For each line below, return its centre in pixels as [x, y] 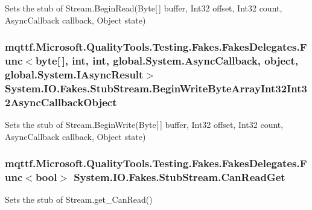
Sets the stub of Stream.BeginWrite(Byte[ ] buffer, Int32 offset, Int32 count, [144, 125]
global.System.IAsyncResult [74, 74]
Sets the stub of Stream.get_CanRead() [79, 199]
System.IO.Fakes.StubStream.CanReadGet [180, 177]
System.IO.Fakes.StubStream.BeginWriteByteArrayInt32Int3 [156, 88]
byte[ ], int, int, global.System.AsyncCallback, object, [167, 61]
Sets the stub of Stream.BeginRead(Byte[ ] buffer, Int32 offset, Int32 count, [144, 8]
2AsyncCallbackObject [61, 102]
